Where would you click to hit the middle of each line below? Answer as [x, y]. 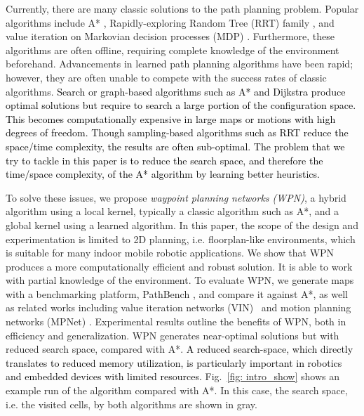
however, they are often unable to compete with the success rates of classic [166, 77]
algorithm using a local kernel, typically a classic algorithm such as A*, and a [172, 211]
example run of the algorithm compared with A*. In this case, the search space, [177, 390]
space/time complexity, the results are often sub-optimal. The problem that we [175, 146]
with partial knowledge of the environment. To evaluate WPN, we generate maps [180, 280]
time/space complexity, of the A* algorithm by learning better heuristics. [163, 174]
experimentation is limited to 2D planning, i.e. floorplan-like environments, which [181, 239]
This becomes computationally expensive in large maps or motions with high [171, 118]
